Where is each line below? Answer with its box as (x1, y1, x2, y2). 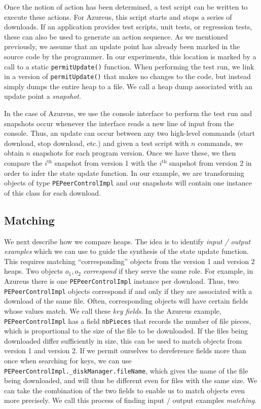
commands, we (198, 137, 243, 148)
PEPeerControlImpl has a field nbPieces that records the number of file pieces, (4, 315, 251, 326)
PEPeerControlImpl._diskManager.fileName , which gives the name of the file (4, 365, 248, 376)
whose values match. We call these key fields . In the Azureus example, (4, 305, 221, 316)
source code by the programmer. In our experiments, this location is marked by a (4, 51, 256, 61)
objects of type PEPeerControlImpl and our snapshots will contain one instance (4, 177, 252, 188)
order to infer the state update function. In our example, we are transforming (4, 167, 244, 178)
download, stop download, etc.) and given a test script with (4, 137, 189, 148)
